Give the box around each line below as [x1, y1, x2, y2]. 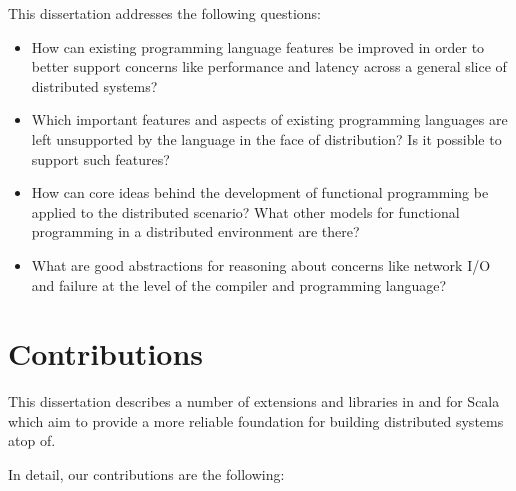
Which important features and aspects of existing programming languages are [31, 109, 508, 130]
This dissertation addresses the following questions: [8, 3, 321, 23]
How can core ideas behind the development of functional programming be [31, 182, 489, 203]
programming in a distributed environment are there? [31, 221, 360, 242]
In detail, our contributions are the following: [8, 464, 285, 485]
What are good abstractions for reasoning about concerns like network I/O [31, 254, 491, 275]
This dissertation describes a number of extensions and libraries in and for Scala [8, 391, 500, 412]
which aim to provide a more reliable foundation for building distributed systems [8, 410, 504, 431]
